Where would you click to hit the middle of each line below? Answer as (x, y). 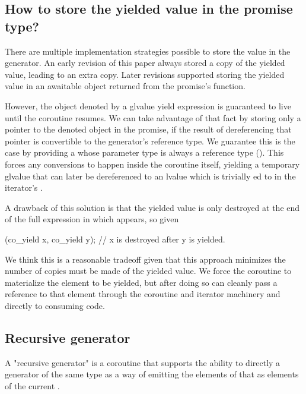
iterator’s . (24, 187)
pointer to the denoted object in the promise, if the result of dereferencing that (148, 129)
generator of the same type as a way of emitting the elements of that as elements (152, 374)
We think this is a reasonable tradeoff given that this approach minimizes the (145, 259)
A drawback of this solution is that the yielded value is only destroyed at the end (152, 207)
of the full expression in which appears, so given (92, 219)
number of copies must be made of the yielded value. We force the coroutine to (148, 271)
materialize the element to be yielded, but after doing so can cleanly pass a (141, 282)
